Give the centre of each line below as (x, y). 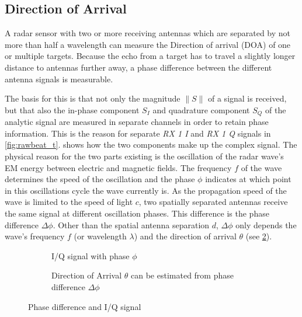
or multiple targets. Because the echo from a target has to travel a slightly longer (150, 56)
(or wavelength (100, 236)
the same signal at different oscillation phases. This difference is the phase (137, 213)
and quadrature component (201, 109)
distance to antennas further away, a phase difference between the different (138, 67)
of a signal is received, (247, 98)
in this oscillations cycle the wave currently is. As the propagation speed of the (146, 190)
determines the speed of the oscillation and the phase (100, 179)
